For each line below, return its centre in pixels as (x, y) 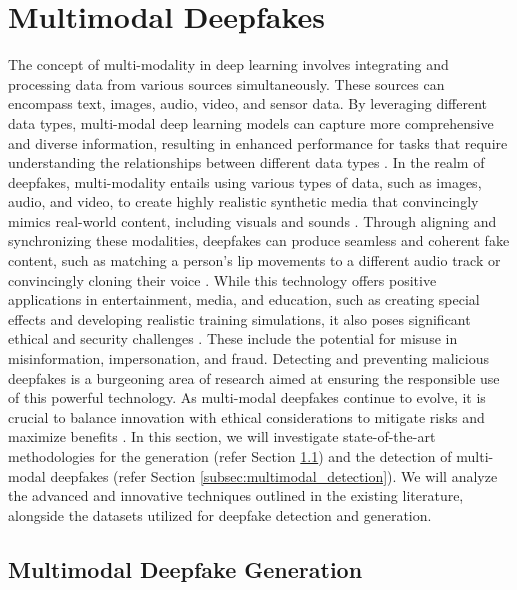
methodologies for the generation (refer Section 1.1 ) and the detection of (230, 456)
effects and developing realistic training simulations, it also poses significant (239, 318)
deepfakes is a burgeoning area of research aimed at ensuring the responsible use (254, 377)
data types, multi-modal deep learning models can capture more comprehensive (251, 122)
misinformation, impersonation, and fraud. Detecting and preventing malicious (248, 358)
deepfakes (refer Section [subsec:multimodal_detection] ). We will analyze (274, 475)
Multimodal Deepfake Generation (185, 568)
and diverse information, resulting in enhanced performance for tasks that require (258, 142)
